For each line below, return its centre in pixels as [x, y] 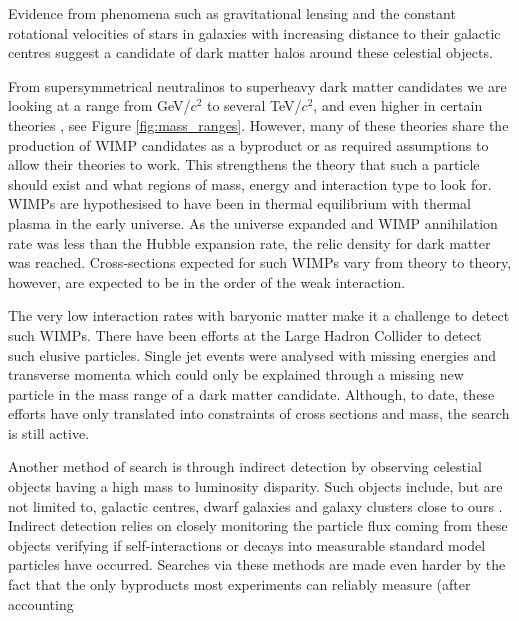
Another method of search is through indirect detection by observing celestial [245, 466]
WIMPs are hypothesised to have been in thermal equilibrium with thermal [239, 203]
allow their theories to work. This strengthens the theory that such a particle [244, 164]
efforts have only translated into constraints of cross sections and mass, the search [259, 413]
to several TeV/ [254, 105]
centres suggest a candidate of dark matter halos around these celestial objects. [250, 52]
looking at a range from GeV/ [99, 105]
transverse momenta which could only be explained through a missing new [236, 374]
